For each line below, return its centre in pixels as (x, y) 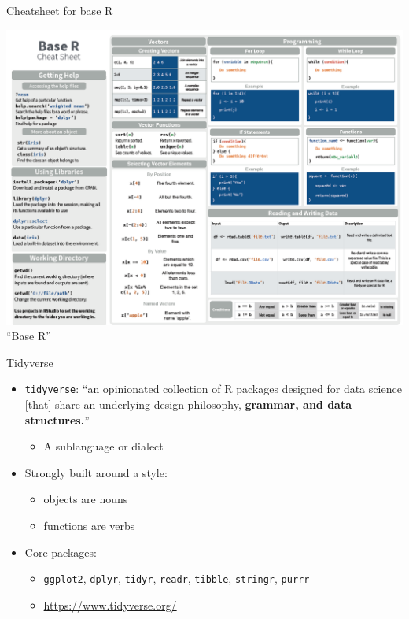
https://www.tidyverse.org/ (110, 604)
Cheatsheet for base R (60, 10)
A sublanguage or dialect (103, 446)
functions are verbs (89, 526)
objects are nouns (86, 499)
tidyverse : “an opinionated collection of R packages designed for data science (213, 389)
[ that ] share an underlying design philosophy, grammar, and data (188, 404)
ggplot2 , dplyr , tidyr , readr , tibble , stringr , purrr (177, 578)
